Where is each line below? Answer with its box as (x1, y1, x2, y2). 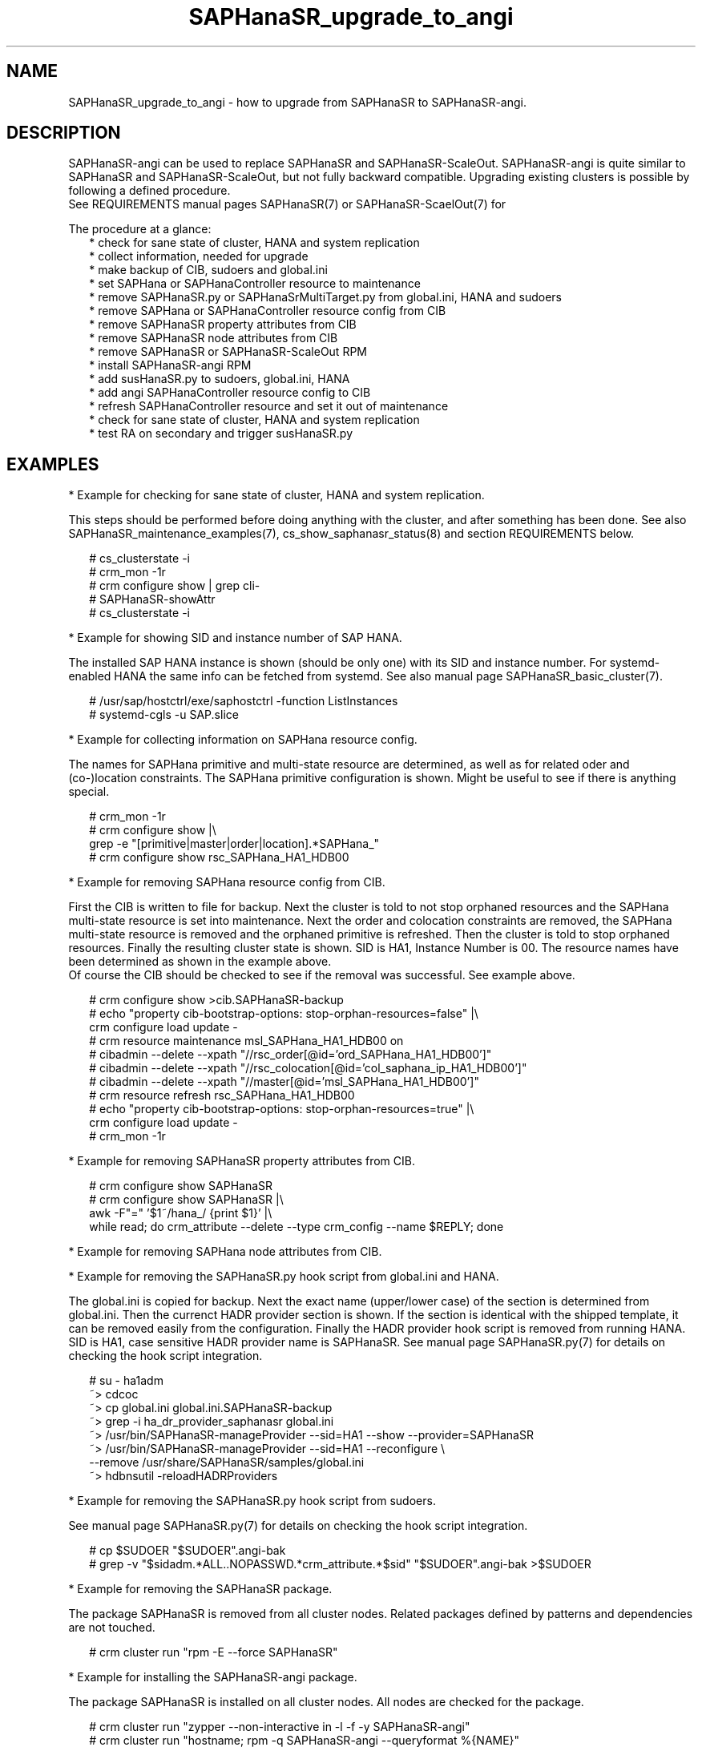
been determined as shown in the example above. (68, 954, 332, 969)
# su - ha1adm (89, 1374, 163, 1388)
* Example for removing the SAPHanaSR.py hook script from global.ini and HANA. (68, 1269, 499, 1284)
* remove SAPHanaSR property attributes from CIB (89, 317, 357, 332)
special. (68, 785, 110, 799)
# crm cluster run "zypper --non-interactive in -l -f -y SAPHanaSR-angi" (89, 1720, 470, 1734)
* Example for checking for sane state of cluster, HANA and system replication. (68, 488, 485, 502)
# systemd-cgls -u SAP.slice (89, 708, 239, 722)
